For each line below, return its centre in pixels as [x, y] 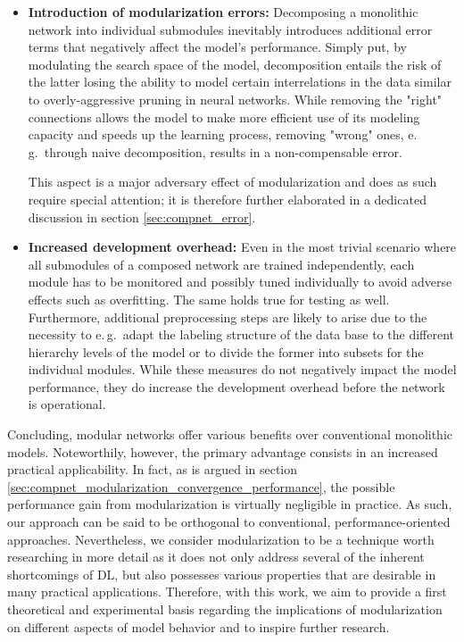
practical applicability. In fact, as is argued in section [153, 469]
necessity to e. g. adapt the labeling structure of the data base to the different [241, 334]
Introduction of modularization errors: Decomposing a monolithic [223, 12]
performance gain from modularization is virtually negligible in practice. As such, [230, 504]
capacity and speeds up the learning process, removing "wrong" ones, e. [223, 134]
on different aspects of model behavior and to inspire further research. [199, 626]
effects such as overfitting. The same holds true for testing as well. [209, 299]
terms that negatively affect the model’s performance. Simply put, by [217, 47]
